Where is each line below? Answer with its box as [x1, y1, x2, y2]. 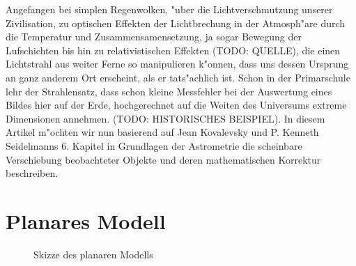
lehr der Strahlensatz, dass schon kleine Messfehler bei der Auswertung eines [6, 84, 332, 98]
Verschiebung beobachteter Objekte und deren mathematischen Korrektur [6, 152, 321, 166]
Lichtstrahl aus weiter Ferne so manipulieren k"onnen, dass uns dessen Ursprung [6, 56, 349, 71]
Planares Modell [6, 206, 166, 235]
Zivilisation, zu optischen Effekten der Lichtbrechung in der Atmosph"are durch [6, 15, 346, 30]
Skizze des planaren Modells [33, 247, 153, 261]
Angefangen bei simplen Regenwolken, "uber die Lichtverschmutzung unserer [6, 2, 333, 16]
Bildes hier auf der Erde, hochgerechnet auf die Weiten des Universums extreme [6, 97, 347, 112]
